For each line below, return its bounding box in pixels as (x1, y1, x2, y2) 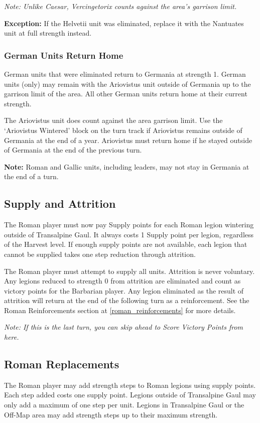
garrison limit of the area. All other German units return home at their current (4, 88, 247, 99)
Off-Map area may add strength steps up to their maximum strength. (4, 409, 218, 419)
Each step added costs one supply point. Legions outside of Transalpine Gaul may (4, 389, 256, 400)
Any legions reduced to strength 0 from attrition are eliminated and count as (4, 275, 241, 286)
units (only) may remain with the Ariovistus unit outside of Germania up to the (4, 78, 251, 89)
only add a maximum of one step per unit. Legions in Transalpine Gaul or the (4, 399, 244, 410)
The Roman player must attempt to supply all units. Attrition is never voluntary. (4, 265, 255, 276)
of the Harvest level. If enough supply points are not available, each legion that (4, 239, 247, 249)
